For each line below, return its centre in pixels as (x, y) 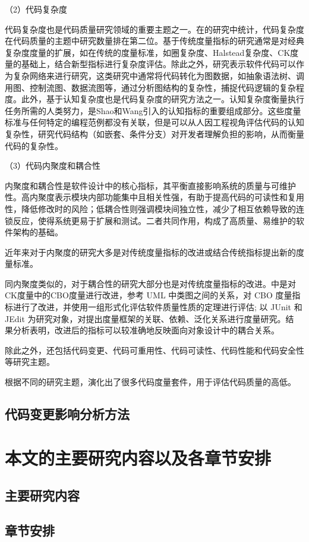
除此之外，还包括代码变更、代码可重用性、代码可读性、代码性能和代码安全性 (154, 350)
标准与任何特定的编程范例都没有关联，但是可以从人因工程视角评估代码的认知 (154, 122)
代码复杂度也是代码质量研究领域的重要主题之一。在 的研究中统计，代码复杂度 (154, 29)
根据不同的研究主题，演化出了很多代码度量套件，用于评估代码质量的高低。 (150, 382)
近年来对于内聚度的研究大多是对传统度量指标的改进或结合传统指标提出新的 (150, 252)
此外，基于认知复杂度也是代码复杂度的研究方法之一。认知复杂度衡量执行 (163, 99)
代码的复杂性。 (34, 145)
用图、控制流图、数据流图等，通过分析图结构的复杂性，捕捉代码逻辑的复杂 (150, 87)
